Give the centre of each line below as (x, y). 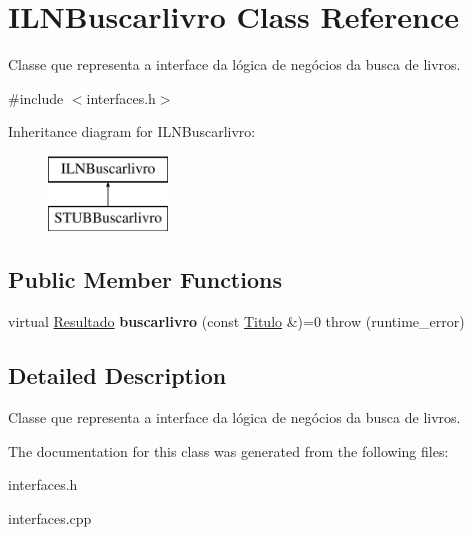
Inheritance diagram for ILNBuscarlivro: (132, 131)
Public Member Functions (145, 279)
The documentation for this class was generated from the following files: (228, 450)
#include (36, 97)
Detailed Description (117, 375)
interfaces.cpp (50, 517)
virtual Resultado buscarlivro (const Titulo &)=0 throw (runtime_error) (236, 321)
